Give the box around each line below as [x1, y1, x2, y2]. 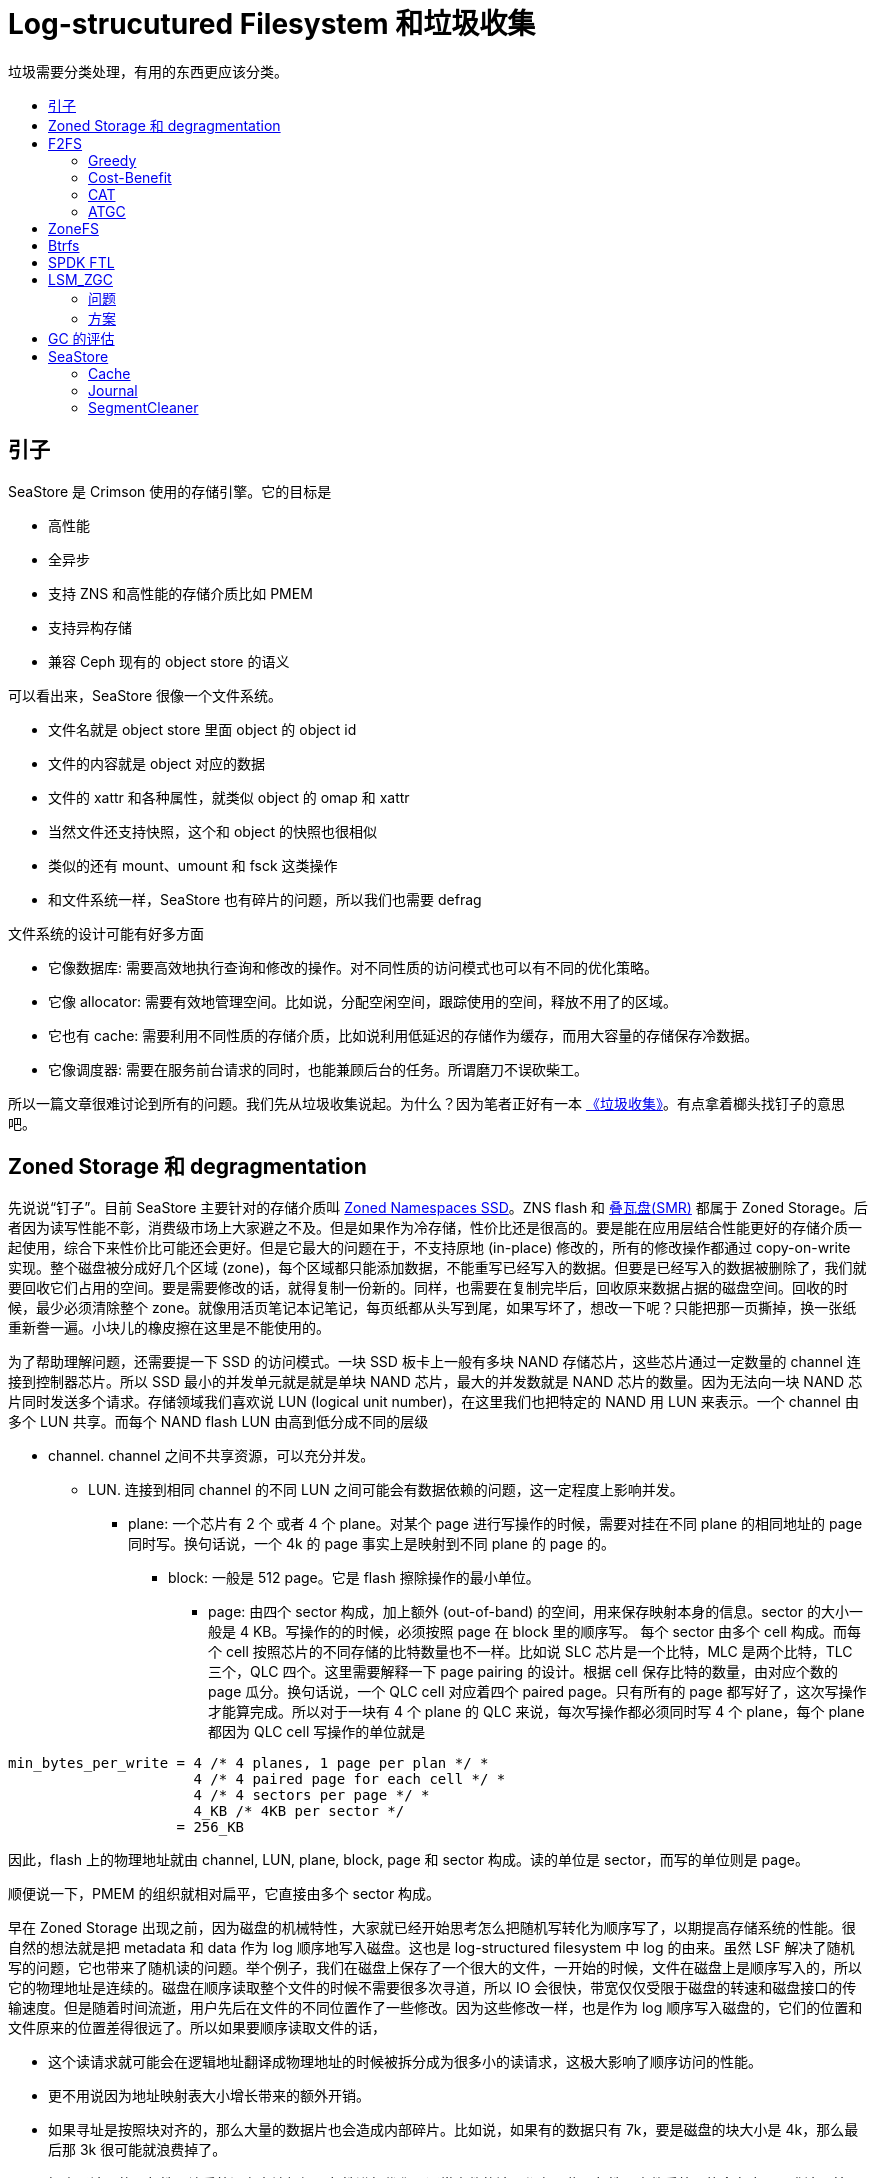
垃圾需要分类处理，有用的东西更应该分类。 [8, 62, 288, 80]
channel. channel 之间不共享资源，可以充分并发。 [48, 1447, 375, 1465]
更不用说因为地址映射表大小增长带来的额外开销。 [48, 2087, 370, 2105]
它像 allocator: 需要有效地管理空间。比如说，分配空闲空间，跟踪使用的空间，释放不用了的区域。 [48, 992, 678, 1010]
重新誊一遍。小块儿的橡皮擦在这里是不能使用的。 [8, 1319, 330, 1337]
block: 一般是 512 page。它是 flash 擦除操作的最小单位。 [168, 1569, 540, 1587]
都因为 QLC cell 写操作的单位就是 [208, 1723, 426, 1741]
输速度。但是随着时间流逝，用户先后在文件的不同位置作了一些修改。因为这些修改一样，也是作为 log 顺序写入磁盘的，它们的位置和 [8, 1999, 863, 2017]
